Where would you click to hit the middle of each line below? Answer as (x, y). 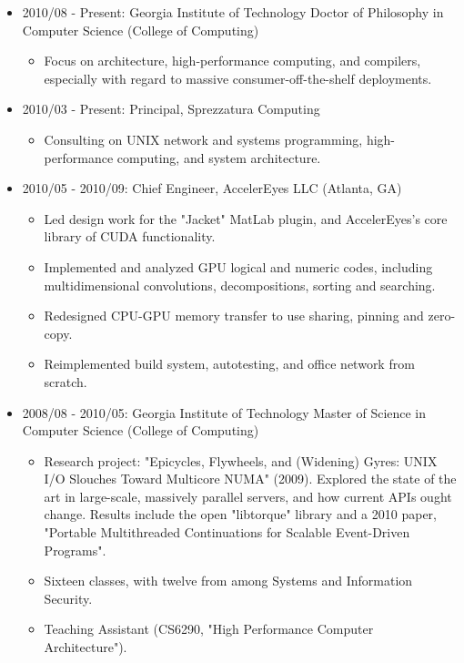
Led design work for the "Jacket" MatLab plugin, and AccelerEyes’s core (246, 218)
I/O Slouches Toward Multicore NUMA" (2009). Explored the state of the (250, 479)
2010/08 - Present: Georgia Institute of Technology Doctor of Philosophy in (233, 12)
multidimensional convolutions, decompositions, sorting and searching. (240, 285)
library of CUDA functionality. (130, 236)
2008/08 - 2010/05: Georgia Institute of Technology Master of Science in (224, 412)
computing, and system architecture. (219, 157)
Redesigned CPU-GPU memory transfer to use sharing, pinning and (234, 316)
